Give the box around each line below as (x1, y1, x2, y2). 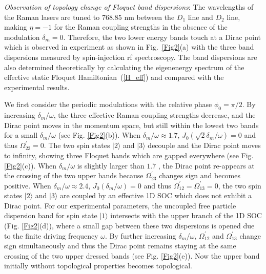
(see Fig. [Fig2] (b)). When (58, 130, 141, 140)
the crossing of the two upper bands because (4, 170, 144, 181)
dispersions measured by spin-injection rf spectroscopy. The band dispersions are (4, 51, 257, 62)
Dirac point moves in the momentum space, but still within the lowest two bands (4, 119, 259, 130)
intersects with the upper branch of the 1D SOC (110, 210, 262, 221)
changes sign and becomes (159, 170, 241, 181)
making (4, 22, 27, 32)
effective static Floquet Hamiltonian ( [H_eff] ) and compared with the (4, 72, 224, 82)
